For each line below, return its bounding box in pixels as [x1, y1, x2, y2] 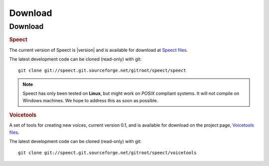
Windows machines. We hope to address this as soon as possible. [22, 97, 158, 103]
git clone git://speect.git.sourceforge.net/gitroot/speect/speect [18, 68, 186, 73]
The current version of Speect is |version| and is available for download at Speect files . [9, 47, 188, 53]
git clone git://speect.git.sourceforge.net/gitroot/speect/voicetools [18, 150, 197, 156]
